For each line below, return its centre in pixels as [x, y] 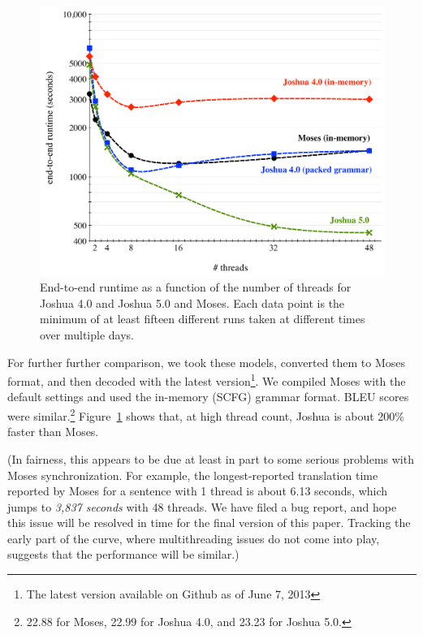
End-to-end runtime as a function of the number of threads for [196, 287]
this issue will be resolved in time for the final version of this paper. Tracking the [209, 523]
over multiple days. [87, 335]
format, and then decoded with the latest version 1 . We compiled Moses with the [207, 380]
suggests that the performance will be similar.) [123, 554]
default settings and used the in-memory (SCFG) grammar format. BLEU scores [208, 397]
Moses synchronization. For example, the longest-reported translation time [193, 475]
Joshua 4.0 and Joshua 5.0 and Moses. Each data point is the [192, 302]
